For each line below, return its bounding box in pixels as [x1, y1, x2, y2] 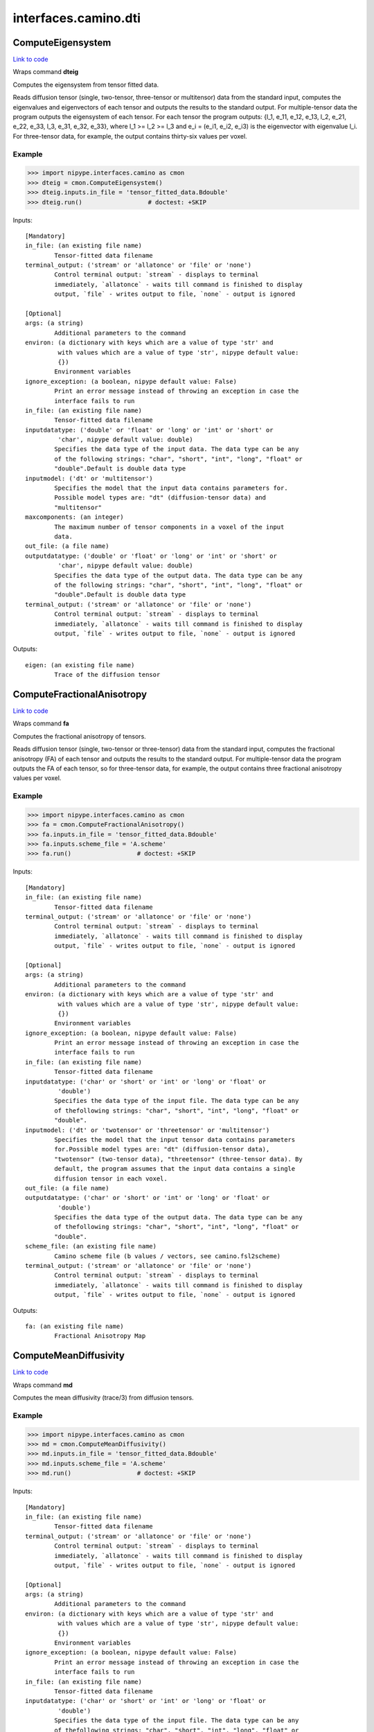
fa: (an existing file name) [25, 1323, 124, 1330]
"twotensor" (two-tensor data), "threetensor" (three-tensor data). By [54, 1155, 303, 1163]
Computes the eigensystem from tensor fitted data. [12, 80, 159, 89]
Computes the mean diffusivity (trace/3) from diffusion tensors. [12, 1393, 194, 1402]
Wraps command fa [12, 719, 69, 727]
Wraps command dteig [12, 68, 79, 76]
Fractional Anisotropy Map [54, 1332, 146, 1340]
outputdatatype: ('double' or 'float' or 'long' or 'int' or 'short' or [25, 551, 277, 560]
